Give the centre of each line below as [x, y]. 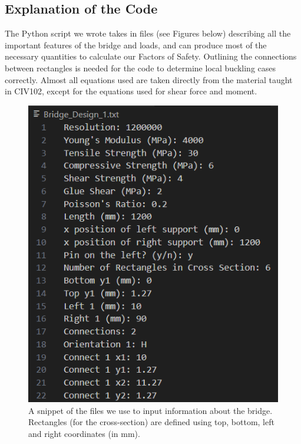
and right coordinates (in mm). [84, 433]
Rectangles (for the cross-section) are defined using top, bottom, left [151, 422]
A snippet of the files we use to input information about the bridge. [150, 410]
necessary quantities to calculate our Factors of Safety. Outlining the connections [151, 56]
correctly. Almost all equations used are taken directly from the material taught [149, 79]
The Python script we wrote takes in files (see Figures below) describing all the [148, 33]
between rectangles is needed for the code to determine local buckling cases [140, 68]
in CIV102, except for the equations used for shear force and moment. [131, 91]
